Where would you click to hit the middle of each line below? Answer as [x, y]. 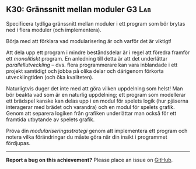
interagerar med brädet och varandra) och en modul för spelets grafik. [90, 107]
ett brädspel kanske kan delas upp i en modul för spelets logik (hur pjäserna [97, 101]
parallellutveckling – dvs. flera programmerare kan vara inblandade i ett [92, 65]
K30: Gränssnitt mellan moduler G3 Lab [79, 10]
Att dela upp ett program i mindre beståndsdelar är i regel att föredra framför [98, 52]
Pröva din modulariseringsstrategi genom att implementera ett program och [97, 131]
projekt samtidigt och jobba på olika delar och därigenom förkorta [85, 71]
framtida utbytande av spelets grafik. [50, 119]
